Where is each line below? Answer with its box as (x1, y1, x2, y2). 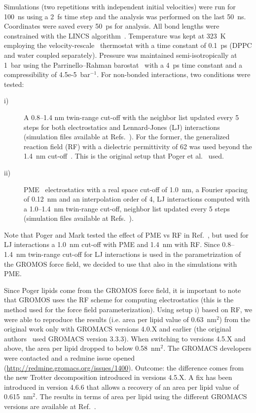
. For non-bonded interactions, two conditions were (97, 69, 251, 80)
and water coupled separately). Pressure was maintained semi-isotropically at (4, 49, 237, 60)
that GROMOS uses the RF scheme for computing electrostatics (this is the (4, 294, 234, 305)
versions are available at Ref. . (4, 401, 96, 411)
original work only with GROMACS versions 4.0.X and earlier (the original (4, 324, 231, 334)
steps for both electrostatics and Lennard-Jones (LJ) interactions (24, 122, 220, 132)
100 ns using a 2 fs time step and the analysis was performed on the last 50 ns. (4, 11, 246, 21)
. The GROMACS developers (163, 343, 252, 353)
